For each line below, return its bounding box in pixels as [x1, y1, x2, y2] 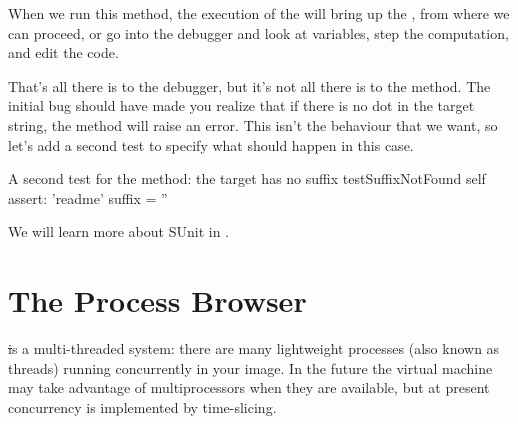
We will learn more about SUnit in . [8, 221, 229, 242]
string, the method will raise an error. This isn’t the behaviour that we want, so [8, 114, 498, 135]
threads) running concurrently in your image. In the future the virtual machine [8, 357, 493, 378]
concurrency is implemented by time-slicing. [8, 396, 277, 417]
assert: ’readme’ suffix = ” [8, 187, 168, 208]
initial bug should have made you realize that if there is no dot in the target [8, 95, 475, 116]
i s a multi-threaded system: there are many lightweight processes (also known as [8, 338, 500, 359]
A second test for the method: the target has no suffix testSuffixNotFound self [8, 168, 486, 189]
